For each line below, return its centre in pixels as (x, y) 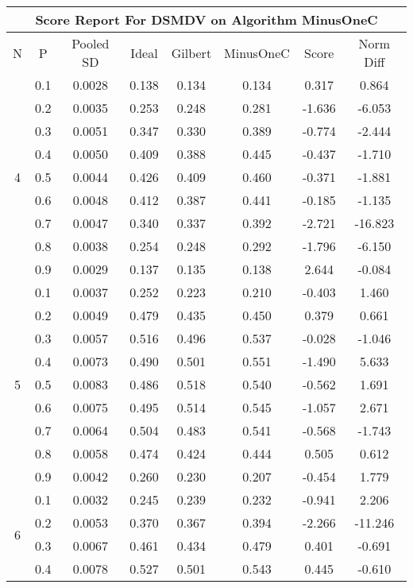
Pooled (91, 43)
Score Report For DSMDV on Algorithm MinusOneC (206, 19)
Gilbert (191, 52)
